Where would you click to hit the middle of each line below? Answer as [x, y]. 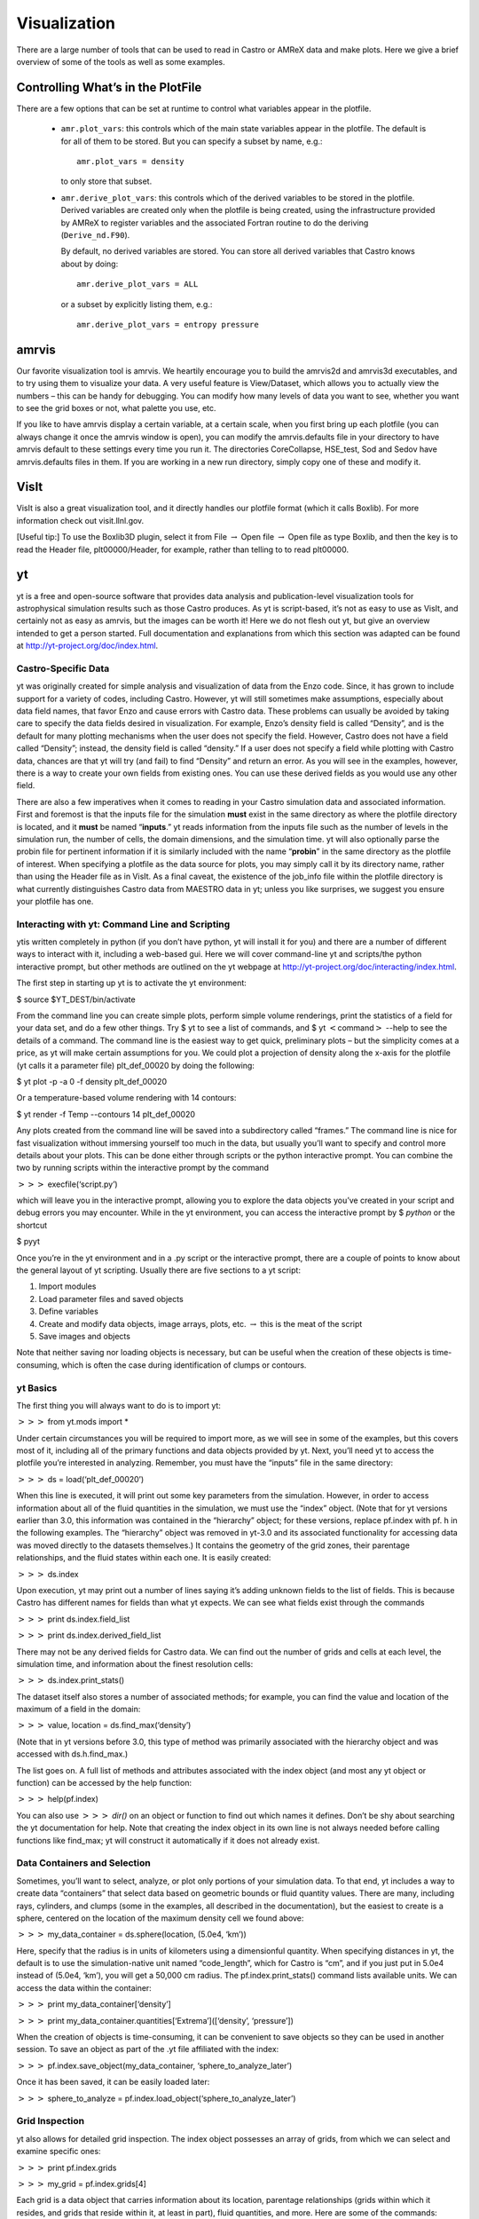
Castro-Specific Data [63, 668]
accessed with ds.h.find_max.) [72, 1754]
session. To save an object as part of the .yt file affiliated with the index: [148, 2049]
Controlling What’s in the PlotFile [109, 87]
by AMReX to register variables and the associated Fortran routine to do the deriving [215, 223]
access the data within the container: [84, 1987]
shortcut [32, 1225]
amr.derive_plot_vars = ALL [137, 284]
